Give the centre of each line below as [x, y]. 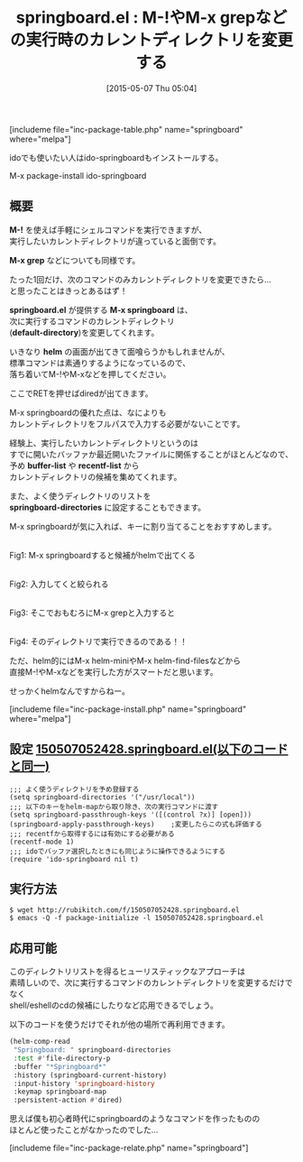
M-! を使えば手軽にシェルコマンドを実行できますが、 [108, 229]
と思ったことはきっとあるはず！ [69, 290]
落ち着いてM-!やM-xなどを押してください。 [90, 373]
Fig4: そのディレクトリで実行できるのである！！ [98, 641]
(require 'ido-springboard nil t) [74, 859]
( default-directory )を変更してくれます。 [84, 332]
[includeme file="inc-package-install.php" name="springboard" [128, 709]
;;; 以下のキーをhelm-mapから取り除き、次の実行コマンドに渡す [114, 807]
